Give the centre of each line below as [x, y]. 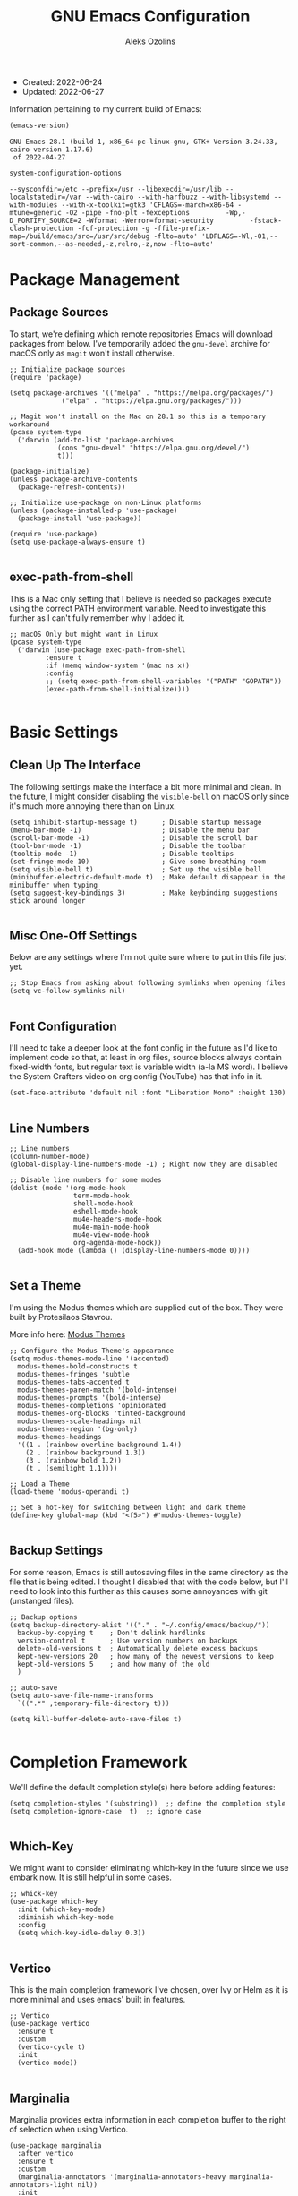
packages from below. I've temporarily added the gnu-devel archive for [140, 343]
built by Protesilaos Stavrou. [61, 1317]
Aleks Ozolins [150, 41]
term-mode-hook [101, 1196]
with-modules [34, 205]
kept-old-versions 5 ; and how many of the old [114, 1664]
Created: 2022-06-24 [62, 81]
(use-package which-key [54, 1902]
